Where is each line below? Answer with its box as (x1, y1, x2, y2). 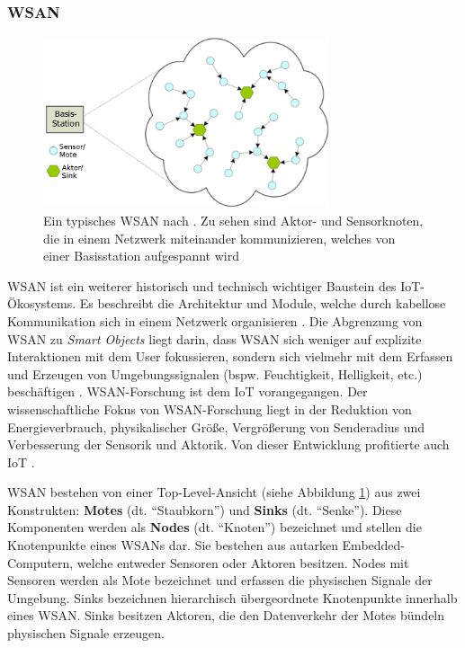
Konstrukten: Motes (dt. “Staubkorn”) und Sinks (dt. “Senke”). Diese (7, 500, 402, 519)
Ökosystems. (7, 294, 76, 313)
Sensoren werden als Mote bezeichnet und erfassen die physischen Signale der (7, 571, 433, 590)
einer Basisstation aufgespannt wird (43, 246, 239, 265)
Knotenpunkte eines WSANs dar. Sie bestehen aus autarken (7, 536, 338, 555)
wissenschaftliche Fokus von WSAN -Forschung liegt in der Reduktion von (7, 399, 412, 418)
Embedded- (342, 536, 406, 555)
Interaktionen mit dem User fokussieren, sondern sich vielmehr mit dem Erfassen (7, 347, 453, 366)
